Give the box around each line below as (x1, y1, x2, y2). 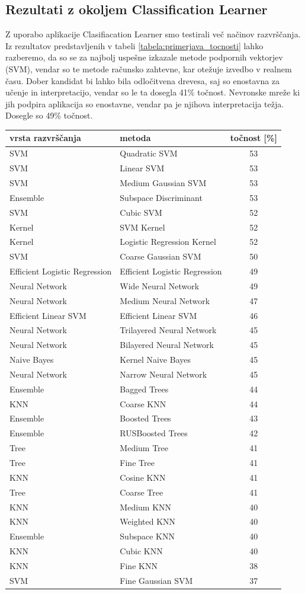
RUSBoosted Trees (120, 427, 188, 439)
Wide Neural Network (120, 279, 200, 292)
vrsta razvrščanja (9, 132, 81, 144)
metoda (120, 132, 151, 144)
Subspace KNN (120, 530, 175, 542)
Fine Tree (120, 456, 155, 469)
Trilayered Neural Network (120, 324, 217, 336)
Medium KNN (120, 500, 172, 513)
